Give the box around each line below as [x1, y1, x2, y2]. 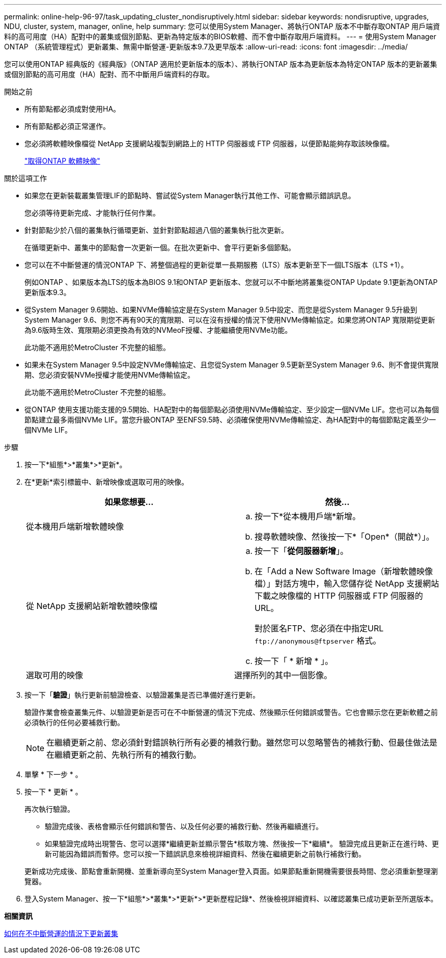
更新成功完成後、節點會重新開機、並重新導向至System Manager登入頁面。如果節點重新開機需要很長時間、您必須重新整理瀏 [24, 867, 438, 875]
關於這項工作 [4, 174, 47, 182]
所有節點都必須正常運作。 [24, 122, 110, 130]
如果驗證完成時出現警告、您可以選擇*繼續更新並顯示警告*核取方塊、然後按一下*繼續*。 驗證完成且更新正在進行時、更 [45, 839, 439, 848]
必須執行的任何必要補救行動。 [24, 718, 124, 727]
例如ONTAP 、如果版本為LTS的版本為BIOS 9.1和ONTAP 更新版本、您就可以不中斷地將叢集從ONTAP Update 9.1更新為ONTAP [24, 278, 438, 286]
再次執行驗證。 [24, 805, 74, 813]
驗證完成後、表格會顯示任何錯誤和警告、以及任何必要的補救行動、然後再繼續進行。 [45, 822, 323, 831]
